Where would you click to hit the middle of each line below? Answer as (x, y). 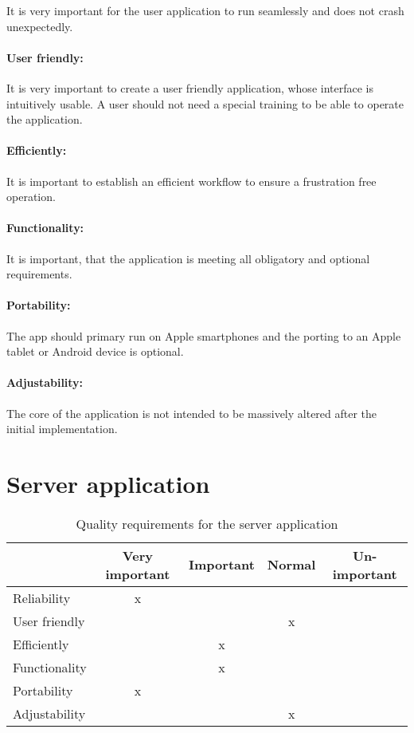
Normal (291, 565)
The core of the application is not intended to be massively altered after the (192, 413)
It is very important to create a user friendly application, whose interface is (190, 87)
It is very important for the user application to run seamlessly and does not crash (205, 10)
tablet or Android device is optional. (95, 351)
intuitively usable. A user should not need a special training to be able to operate (205, 103)
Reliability (42, 597)
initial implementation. (62, 429)
